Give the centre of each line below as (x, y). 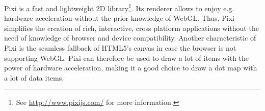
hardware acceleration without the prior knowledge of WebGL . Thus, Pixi (119, 18)
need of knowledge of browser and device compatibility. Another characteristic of (130, 38)
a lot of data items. (34, 77)
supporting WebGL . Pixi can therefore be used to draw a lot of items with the (127, 58)
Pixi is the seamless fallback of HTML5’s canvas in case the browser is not (120, 48)
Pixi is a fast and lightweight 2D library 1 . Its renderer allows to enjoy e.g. (119, 7)
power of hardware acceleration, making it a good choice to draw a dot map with (131, 68)
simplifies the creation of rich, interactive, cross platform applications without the (131, 28)
